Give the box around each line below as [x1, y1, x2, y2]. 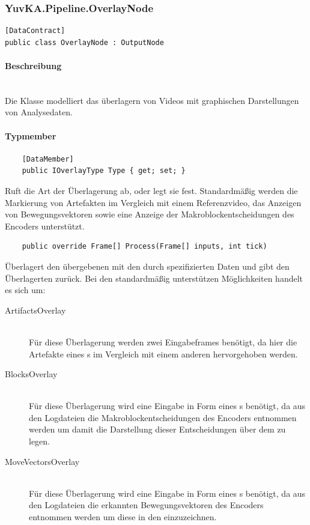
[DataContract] [5, 26, 65, 35]
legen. [29, 435, 50, 448]
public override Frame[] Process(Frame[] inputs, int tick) [22, 242, 267, 251]
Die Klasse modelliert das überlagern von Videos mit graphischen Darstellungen [5, 94, 299, 106]
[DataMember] [22, 154, 74, 163]
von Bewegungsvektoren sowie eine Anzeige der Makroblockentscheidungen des [5, 208, 294, 220]
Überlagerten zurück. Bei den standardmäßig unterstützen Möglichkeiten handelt [5, 272, 303, 284]
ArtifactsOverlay [5, 303, 66, 316]
